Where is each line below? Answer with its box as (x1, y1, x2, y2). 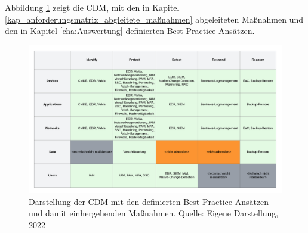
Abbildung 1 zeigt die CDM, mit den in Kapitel (5, 1, 180, 13)
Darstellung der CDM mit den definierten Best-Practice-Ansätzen (29, 195, 269, 207)
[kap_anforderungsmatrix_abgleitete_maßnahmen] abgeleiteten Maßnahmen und (5, 13, 303, 25)
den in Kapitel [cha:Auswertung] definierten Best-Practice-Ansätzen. (5, 24, 255, 37)
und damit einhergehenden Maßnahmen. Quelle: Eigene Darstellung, (29, 207, 279, 219)
